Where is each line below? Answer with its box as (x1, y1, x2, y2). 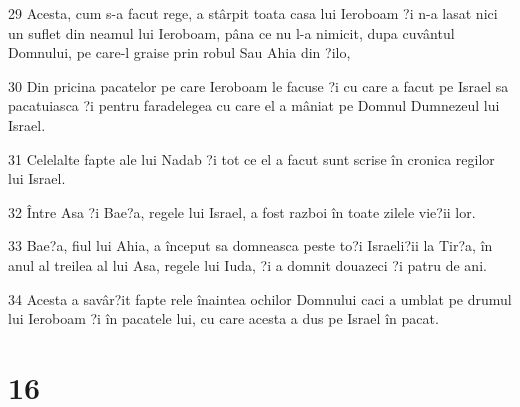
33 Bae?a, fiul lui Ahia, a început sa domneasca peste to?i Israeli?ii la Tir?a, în (8, 235, 493, 256)
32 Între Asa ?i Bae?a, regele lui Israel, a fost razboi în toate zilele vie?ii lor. (8, 201, 476, 222)
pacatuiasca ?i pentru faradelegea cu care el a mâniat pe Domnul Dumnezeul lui (8, 95, 500, 116)
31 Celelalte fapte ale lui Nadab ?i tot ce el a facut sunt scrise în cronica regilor (8, 148, 495, 169)
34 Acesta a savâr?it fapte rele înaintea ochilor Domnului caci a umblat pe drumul (8, 288, 512, 309)
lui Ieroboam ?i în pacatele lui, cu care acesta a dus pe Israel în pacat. (8, 308, 439, 329)
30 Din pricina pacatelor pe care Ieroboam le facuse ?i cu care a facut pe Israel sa (8, 75, 509, 96)
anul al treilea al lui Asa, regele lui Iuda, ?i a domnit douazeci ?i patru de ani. (8, 254, 487, 275)
